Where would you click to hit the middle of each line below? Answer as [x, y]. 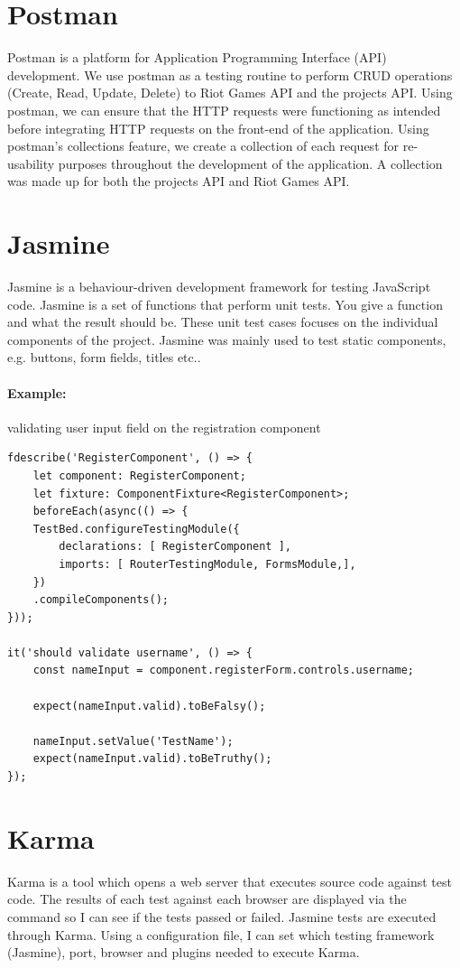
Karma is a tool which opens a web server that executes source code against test [230, 881]
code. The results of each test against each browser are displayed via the [207, 899]
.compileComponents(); [101, 600]
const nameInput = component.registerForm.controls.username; [224, 670]
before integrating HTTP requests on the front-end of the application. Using [218, 128]
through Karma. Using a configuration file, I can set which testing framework [221, 934]
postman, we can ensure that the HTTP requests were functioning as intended [224, 110]
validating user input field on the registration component [164, 427]
